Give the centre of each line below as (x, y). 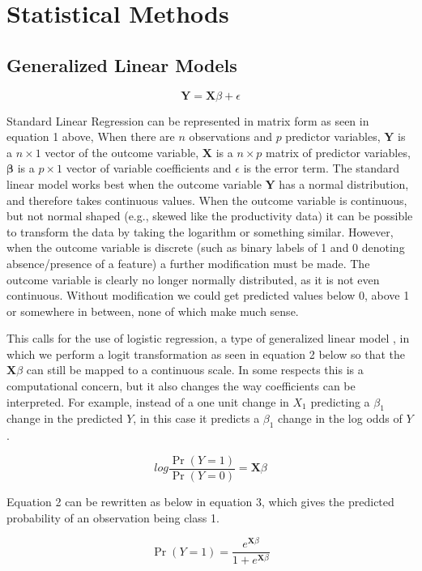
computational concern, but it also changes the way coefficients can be (181, 386)
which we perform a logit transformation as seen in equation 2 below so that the (206, 354)
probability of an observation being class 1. (113, 517)
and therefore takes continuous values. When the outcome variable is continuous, (207, 200)
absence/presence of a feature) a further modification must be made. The (188, 263)
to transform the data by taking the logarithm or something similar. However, (200, 231)
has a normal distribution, (344, 183)
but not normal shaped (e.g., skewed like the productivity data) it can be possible (210, 216)
